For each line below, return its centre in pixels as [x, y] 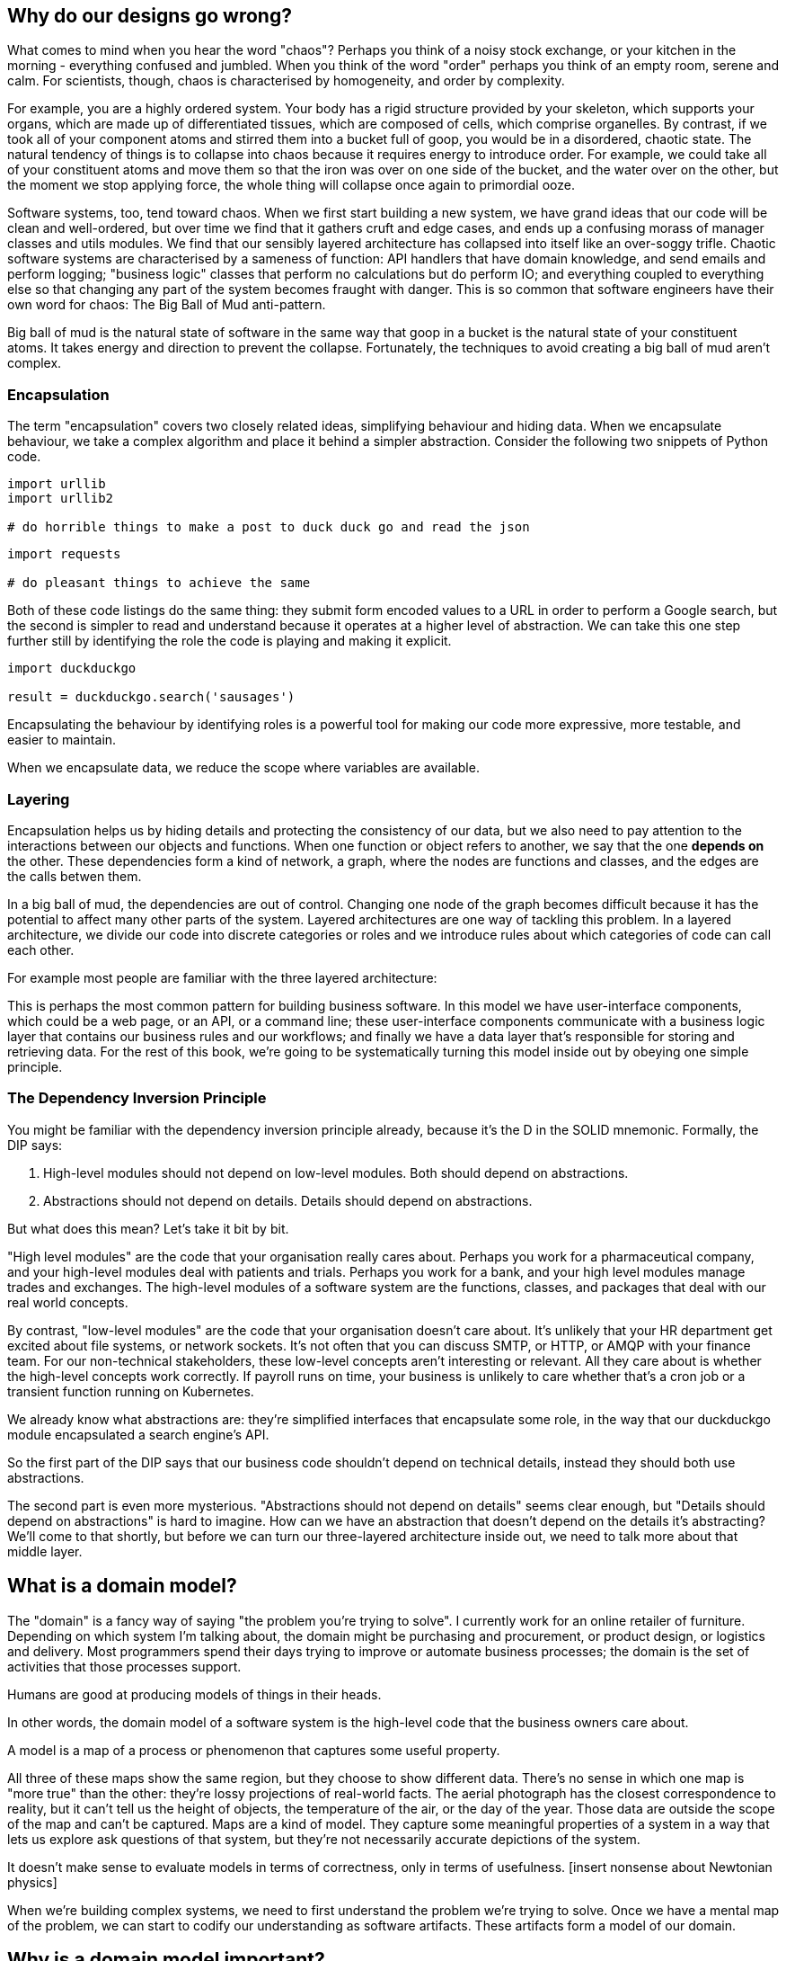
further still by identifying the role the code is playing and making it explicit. [230, 641]
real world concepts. [68, 1302]
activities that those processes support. [124, 1666]
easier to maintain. [62, 740]
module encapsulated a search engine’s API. [138, 1434]
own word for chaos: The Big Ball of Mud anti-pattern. [167, 305]
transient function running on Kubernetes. [131, 1391]
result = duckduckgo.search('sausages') [151, 697]
